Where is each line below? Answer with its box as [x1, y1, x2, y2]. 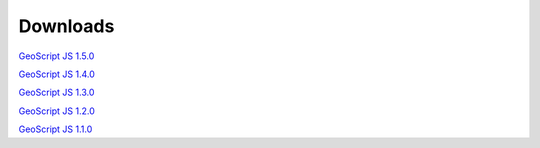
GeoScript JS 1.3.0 [18, 86, 95, 99]
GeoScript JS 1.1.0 [18, 123, 93, 135]
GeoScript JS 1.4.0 [18, 68, 95, 80]
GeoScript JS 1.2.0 [18, 105, 95, 117]
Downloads [18, 15, 115, 37]
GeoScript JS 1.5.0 [18, 50, 95, 62]
